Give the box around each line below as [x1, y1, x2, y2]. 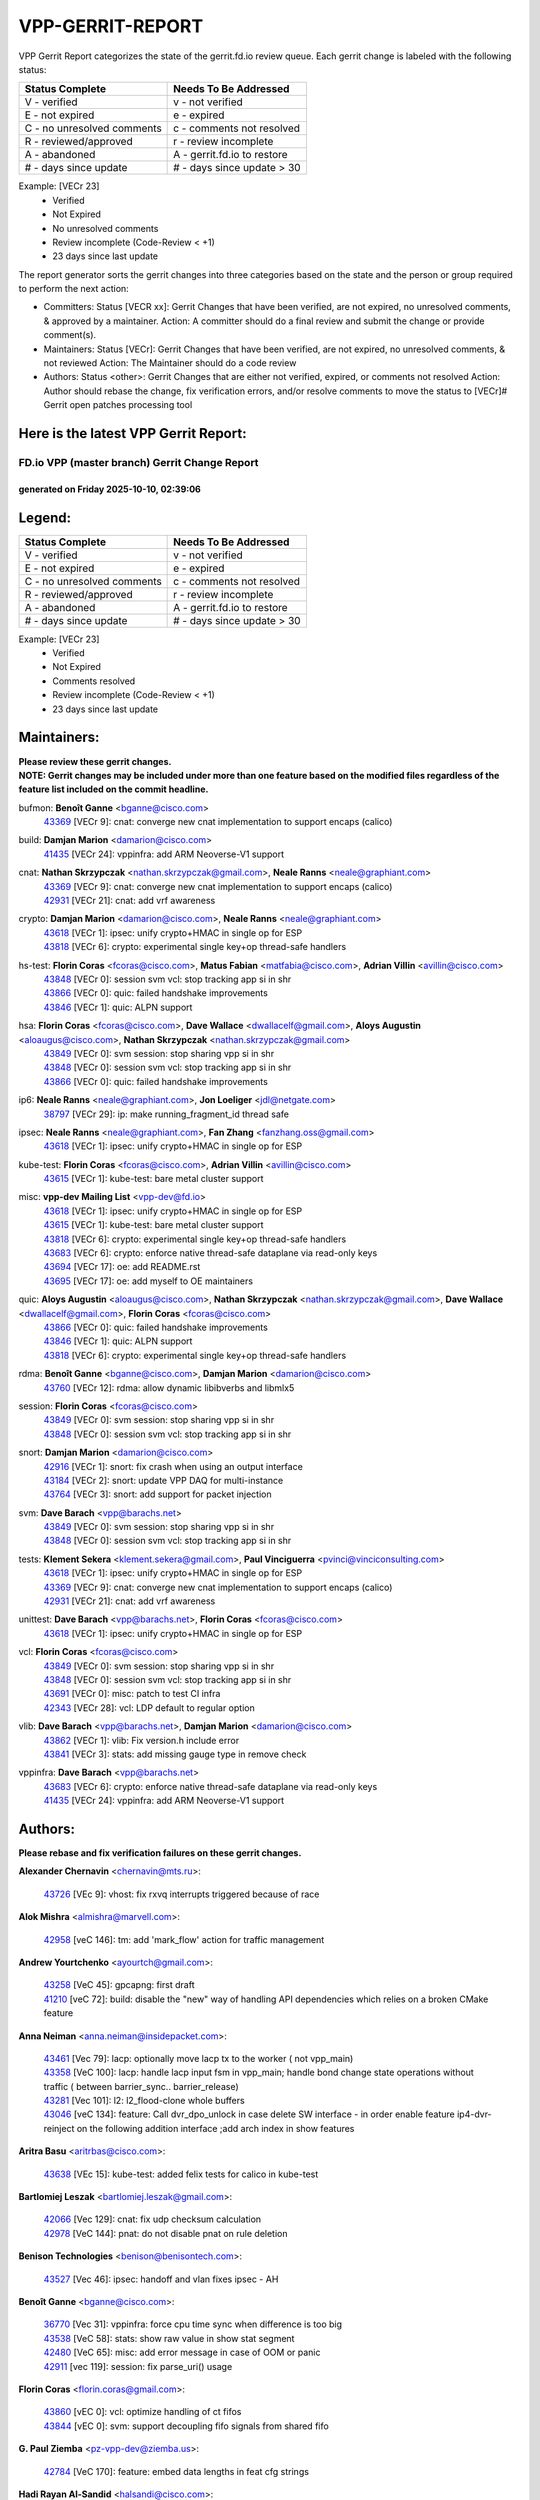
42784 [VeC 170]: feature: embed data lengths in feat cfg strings [43, 2465, 310, 2477]
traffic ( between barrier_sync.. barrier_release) [43, 2080, 239, 2092]
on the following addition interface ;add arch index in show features [76, 2122, 355, 2134]
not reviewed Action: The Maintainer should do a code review [43, 357, 297, 369]
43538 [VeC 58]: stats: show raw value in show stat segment [43, 2332, 295, 2344]
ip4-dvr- [456, 2108, 492, 2120]
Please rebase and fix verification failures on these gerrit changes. [18, 1847, 302, 1859]
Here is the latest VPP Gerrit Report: [18, 425, 247, 442]
